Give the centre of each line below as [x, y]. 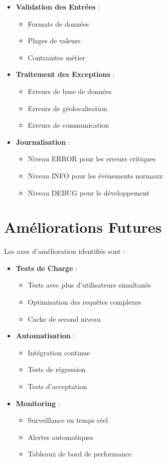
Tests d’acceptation [57, 386]
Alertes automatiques [60, 437]
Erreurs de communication [68, 125]
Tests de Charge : [47, 268]
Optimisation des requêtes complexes [85, 302]
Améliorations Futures [83, 227]
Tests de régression [57, 369]
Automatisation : [45, 336]
